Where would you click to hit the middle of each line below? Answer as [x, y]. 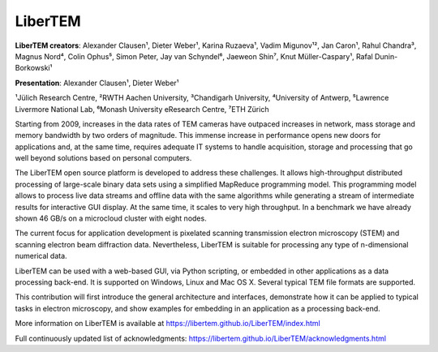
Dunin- [386, 56]
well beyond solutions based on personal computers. [103, 158]
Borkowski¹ [34, 68]
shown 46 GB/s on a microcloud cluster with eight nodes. [111, 218]
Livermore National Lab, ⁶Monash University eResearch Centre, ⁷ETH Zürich [142, 109]
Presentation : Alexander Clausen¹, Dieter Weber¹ [97, 83]
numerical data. [41, 256]
